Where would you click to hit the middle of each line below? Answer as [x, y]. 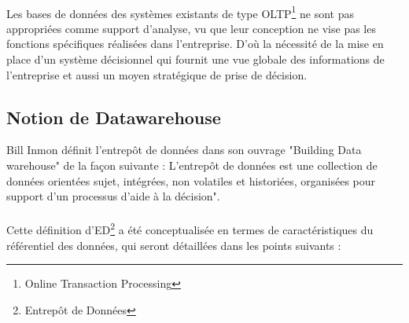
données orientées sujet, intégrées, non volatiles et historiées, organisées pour [191, 180]
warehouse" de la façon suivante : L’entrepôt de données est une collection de [192, 165]
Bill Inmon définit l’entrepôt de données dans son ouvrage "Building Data [184, 150]
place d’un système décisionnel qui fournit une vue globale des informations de [195, 59]
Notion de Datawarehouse [114, 117]
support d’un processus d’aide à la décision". [113, 196]
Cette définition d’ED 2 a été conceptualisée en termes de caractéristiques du [190, 229]
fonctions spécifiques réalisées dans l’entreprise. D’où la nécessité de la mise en [195, 44]
